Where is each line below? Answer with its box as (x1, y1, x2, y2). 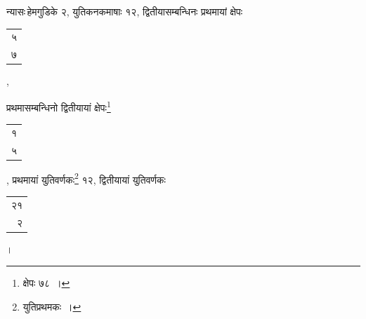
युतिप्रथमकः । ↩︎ (22, 299, 81, 313)
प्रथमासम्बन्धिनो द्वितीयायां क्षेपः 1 (6, 97, 111, 114)
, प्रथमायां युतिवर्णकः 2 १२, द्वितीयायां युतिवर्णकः (6, 170, 166, 186)
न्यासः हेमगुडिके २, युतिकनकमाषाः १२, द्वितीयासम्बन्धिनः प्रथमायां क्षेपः (6, 4, 243, 18)
